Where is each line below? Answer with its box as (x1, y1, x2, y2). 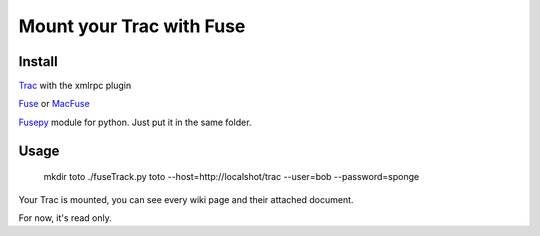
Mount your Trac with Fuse (18, 15, 246, 37)
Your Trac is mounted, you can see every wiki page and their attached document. (18, 193, 354, 205)
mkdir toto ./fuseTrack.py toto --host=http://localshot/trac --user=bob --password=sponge (43, 171, 420, 183)
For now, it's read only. (18, 212, 112, 224)
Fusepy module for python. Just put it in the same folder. (18, 116, 252, 128)
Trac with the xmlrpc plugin (18, 80, 132, 92)
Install (18, 53, 59, 70)
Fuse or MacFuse (18, 98, 90, 110)
